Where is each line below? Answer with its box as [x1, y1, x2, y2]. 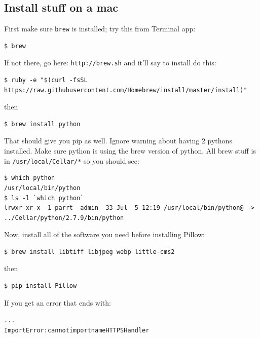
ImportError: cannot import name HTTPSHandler [4, 326, 150, 334]
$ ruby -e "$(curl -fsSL [4, 77, 88, 84]
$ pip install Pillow [4, 282, 77, 290]
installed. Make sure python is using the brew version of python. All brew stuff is [4, 145, 256, 156]
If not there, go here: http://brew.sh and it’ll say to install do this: [4, 57, 216, 68]
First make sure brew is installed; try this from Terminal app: [4, 23, 196, 34]
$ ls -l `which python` [4, 194, 84, 202]
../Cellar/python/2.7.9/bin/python [4, 214, 124, 221]
